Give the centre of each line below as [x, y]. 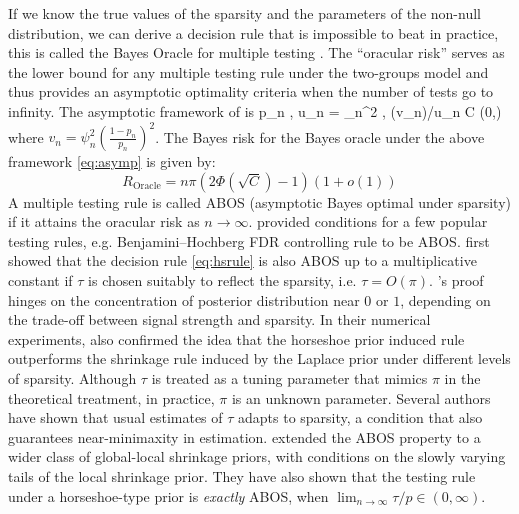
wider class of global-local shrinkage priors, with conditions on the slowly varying [257, 456]
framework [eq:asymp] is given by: [112, 161]
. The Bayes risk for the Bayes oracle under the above [320, 136]
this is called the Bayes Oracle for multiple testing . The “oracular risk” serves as [256, 52]
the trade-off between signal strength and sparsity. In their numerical [219, 319]
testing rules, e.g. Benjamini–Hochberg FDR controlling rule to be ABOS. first [249, 240]
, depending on [445, 299]
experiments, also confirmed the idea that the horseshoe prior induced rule [236, 338]
